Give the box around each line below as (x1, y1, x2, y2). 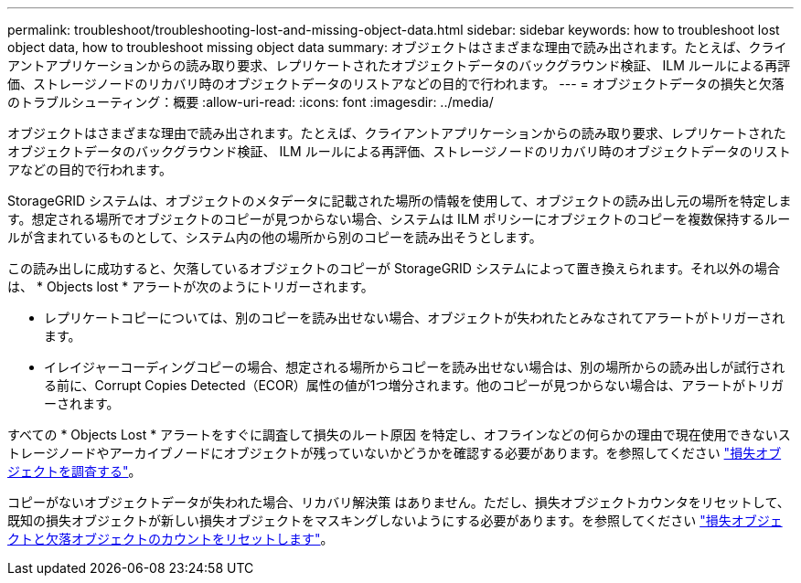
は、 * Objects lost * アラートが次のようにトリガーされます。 (7, 279, 374, 294)
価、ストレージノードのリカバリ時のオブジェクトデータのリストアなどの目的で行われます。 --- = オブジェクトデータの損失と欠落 (7, 76, 785, 91)
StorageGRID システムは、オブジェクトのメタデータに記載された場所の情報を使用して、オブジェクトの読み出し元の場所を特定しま (7, 193, 792, 208)
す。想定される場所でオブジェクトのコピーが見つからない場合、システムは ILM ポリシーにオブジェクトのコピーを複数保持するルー (7, 211, 791, 227)
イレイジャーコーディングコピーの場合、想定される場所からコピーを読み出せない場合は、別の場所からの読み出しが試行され (44, 359, 785, 375)
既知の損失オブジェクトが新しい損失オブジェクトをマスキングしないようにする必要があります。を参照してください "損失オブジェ (7, 513, 783, 528)
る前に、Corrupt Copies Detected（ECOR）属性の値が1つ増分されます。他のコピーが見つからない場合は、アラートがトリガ (44, 377, 785, 393)
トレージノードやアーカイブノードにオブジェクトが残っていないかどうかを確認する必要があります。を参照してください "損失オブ (7, 445, 782, 461)
